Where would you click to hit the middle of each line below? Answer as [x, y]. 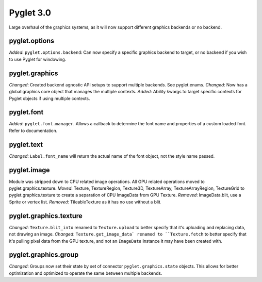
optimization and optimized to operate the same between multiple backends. [86, 273]
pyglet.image [30, 170]
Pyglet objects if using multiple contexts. [49, 98]
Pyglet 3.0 [30, 13]
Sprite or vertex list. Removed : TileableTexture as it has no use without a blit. [85, 202]
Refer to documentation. [33, 131]
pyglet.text [26, 144]
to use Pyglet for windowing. [38, 59]
